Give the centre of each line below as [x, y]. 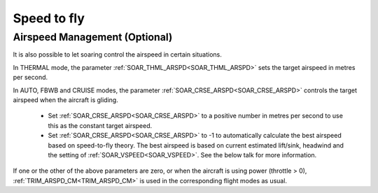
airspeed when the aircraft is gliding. [65, 100]
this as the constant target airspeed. [100, 125]
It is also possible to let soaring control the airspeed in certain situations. [117, 55]
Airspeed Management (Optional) [93, 37]
